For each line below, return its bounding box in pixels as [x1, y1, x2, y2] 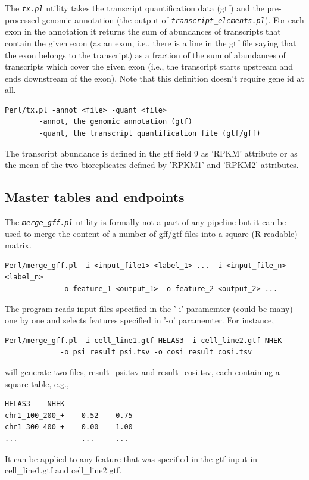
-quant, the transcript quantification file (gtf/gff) [39, 129, 261, 138]
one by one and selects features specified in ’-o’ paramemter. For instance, [5, 314, 274, 326]
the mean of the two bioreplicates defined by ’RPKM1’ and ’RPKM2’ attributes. [5, 158, 299, 171]
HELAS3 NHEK [5, 400, 65, 409]
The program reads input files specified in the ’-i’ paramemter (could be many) [5, 302, 293, 314]
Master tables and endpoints [5, 188, 185, 206]
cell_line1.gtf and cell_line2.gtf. [5, 464, 122, 476]
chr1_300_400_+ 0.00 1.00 [5, 423, 133, 432]
